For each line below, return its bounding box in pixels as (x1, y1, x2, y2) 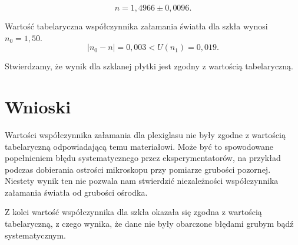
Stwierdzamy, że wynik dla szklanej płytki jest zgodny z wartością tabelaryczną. (5, 60, 293, 72)
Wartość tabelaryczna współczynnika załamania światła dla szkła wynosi (5, 20, 268, 32)
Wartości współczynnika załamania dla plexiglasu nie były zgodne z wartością (5, 128, 286, 140)
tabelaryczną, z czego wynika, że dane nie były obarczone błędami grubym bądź (5, 217, 294, 230)
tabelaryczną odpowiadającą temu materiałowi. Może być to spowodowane (5, 140, 273, 152)
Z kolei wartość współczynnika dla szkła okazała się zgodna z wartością (5, 206, 262, 218)
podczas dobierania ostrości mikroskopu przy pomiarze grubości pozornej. (5, 163, 271, 175)
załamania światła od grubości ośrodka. (5, 186, 148, 198)
